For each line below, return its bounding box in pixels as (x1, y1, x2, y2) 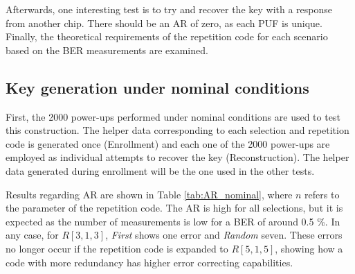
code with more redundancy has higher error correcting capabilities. (6, 255, 293, 269)
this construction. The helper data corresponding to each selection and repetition (6, 123, 349, 137)
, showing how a (275, 241, 343, 255)
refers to (304, 187, 340, 201)
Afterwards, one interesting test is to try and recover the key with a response (6, 2, 333, 16)
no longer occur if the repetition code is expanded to (6, 241, 228, 255)
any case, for (6, 228, 59, 242)
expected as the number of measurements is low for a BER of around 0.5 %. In (6, 214, 340, 228)
